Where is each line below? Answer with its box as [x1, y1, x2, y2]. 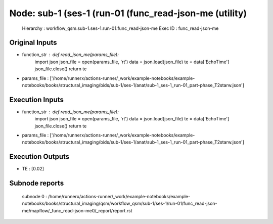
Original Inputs [9, 38, 57, 47]
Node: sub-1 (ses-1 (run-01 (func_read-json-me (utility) [9, 8, 247, 19]
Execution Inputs [9, 95, 64, 104]
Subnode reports [9, 179, 64, 188]
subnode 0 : [22, 193, 48, 199]
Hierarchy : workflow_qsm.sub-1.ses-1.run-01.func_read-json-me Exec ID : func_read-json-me [22, 25, 219, 31]
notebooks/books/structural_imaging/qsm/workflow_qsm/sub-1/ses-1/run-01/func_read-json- [22, 200, 217, 207]
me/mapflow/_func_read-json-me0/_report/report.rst [22, 207, 132, 213]
